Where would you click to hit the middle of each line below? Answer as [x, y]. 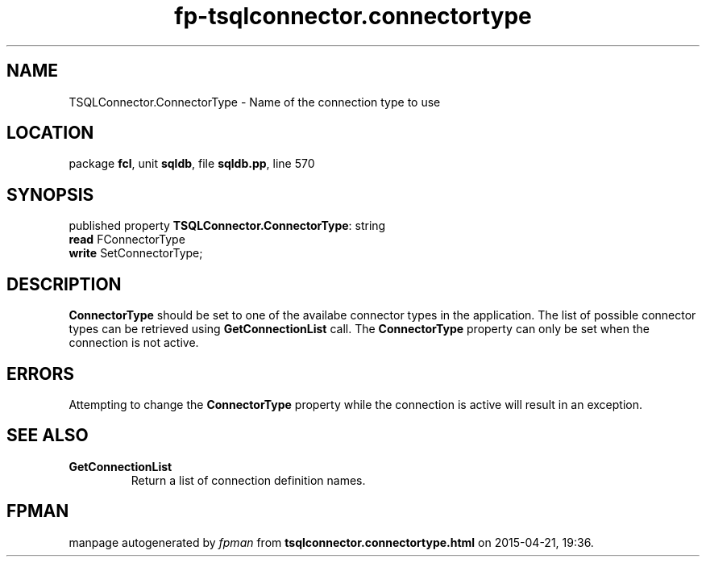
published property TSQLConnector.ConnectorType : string [227, 226]
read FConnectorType [127, 240]
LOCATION [50, 133]
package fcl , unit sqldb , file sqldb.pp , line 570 [192, 164]
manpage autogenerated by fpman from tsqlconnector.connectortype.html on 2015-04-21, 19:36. [331, 542]
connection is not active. [134, 343]
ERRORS [41, 373]
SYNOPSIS [50, 194]
